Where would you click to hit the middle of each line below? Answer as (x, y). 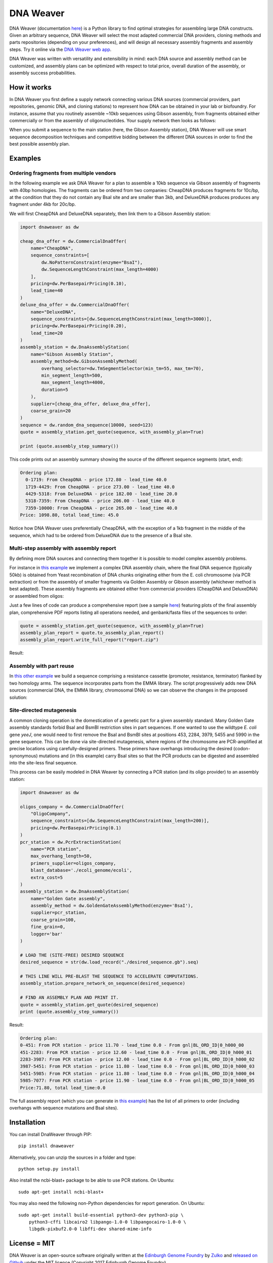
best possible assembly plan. (40, 144)
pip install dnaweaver (47, 1146)
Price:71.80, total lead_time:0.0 (63, 1088)
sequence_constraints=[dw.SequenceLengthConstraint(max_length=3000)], (121, 319)
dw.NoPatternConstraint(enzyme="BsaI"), (92, 262)
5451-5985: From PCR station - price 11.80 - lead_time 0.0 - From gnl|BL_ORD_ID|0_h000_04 (137, 1073)
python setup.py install (49, 1169)
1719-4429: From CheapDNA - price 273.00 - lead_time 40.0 (100, 487)
